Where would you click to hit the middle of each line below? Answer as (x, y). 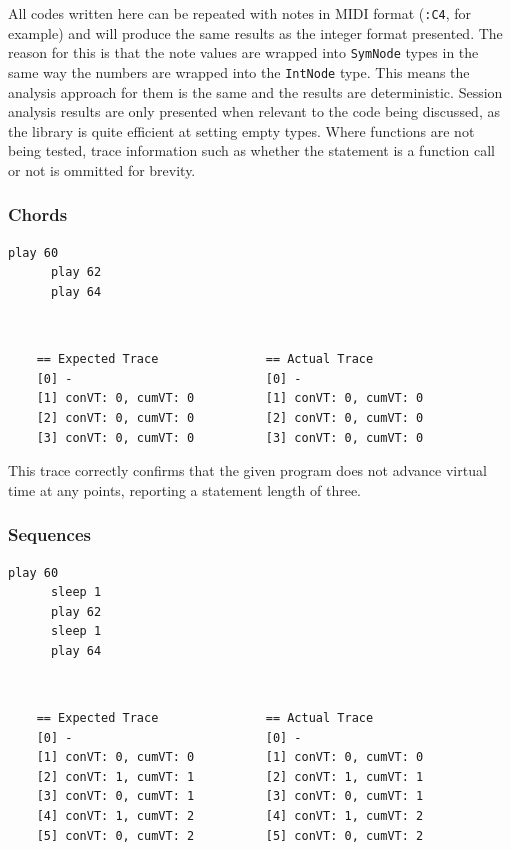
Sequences (49, 534)
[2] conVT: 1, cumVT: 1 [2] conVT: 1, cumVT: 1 (230, 776)
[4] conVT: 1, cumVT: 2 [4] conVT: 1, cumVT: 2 (230, 816)
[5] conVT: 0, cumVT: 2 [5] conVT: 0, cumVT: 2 (230, 835)
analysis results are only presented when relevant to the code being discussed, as (254, 111)
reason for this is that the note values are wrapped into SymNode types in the (243, 52)
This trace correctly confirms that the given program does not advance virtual (247, 470)
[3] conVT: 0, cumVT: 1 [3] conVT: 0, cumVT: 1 (230, 796)
